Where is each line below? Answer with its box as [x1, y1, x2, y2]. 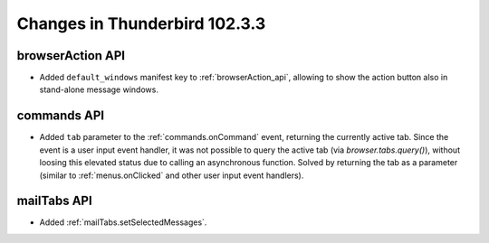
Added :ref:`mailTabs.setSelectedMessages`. [39, 217, 207, 228]
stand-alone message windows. [39, 84, 158, 95]
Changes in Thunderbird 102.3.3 [16, 14, 266, 33]
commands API [16, 108, 104, 124]
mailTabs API [16, 193, 92, 209]
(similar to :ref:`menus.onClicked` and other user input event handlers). [39, 170, 304, 181]
